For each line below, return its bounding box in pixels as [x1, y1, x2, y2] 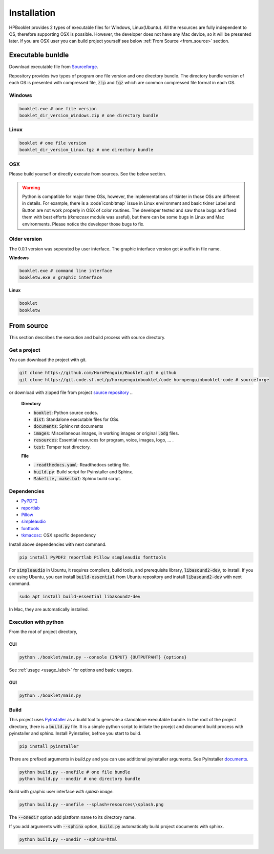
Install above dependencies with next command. [9, 541, 107, 547]
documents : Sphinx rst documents [33, 423, 104, 429]
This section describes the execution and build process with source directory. [9, 335, 166, 341]
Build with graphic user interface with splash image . [9, 789, 114, 795]
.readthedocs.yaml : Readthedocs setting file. [33, 462, 130, 468]
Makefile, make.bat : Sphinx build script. [33, 476, 122, 482]
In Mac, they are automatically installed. [9, 607, 89, 612]
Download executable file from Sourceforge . [9, 64, 99, 70]
